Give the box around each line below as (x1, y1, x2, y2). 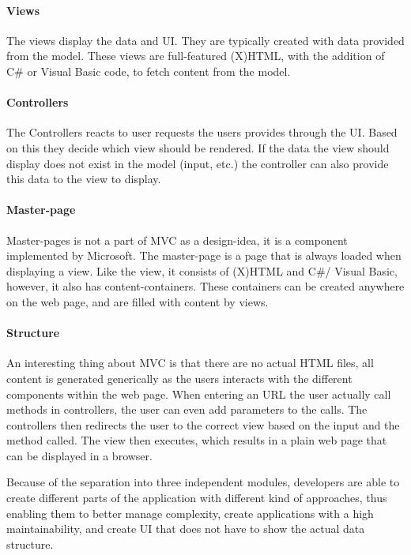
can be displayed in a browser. (6, 447, 153, 463)
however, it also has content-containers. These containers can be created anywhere (6, 278, 405, 294)
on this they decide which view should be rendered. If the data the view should (6, 139, 390, 156)
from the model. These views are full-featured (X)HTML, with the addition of (6, 47, 385, 64)
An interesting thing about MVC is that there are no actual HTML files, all (6, 354, 374, 371)
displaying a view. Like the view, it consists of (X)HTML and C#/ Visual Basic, (6, 262, 398, 279)
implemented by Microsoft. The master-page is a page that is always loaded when (6, 247, 402, 264)
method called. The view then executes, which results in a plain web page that (6, 432, 387, 448)
